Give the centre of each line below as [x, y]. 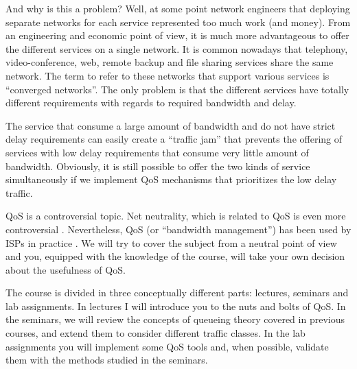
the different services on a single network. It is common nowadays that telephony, [177, 48]
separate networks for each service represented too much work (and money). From [178, 22]
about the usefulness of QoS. [66, 269]
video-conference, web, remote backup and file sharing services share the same [170, 62]
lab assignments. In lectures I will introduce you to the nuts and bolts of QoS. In [176, 306]
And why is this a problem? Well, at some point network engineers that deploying [178, 8]
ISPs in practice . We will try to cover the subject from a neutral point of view [171, 242]
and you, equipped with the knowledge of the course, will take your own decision [175, 256]
